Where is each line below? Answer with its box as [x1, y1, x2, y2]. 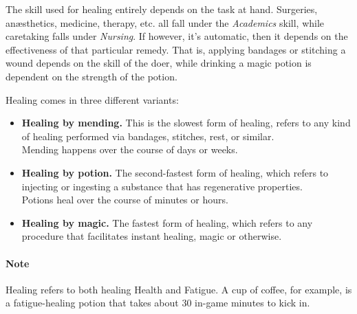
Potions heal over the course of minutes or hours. [21, 192, 228, 207]
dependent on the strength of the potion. [6, 69, 177, 83]
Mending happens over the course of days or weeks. [21, 142, 238, 157]
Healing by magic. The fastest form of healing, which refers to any [21, 215, 313, 229]
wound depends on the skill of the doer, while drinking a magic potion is [6, 56, 312, 70]
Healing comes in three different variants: [6, 92, 179, 106]
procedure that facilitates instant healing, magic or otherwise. [21, 229, 282, 243]
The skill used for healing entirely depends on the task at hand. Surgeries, [6, 2, 318, 16]
